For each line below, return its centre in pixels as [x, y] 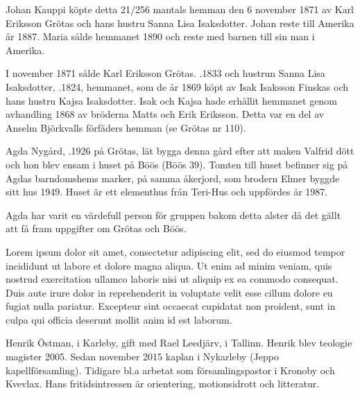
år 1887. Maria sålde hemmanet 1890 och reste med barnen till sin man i [160, 36]
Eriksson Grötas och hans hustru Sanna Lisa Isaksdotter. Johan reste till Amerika [180, 23]
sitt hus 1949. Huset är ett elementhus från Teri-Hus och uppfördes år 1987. [167, 192]
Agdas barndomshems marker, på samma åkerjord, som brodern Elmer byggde [173, 178]
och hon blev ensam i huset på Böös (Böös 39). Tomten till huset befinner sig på [177, 164]
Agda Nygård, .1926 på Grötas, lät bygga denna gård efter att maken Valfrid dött [180, 151]
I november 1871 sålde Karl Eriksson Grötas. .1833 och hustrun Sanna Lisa [165, 73]
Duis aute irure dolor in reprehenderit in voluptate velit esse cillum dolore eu [169, 292]
